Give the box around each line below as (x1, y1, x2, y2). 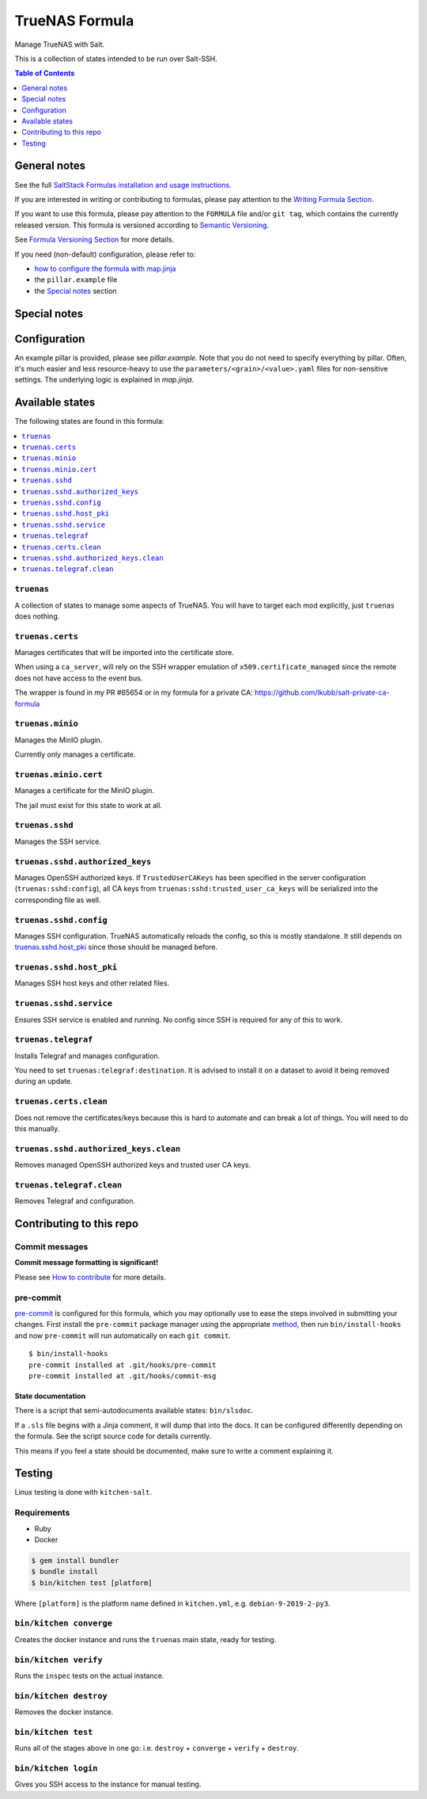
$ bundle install (31, 1567, 99, 1576)
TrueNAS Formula (14, 12, 134, 29)
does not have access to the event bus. (14, 673, 143, 683)
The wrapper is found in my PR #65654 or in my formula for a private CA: (14, 688, 253, 697)
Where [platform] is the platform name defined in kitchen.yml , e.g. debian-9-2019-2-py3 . (14, 1599, 331, 1608)
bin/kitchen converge (14, 1618, 112, 1629)
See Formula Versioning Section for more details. (14, 234, 174, 245)
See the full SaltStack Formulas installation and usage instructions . (14, 180, 232, 189)
